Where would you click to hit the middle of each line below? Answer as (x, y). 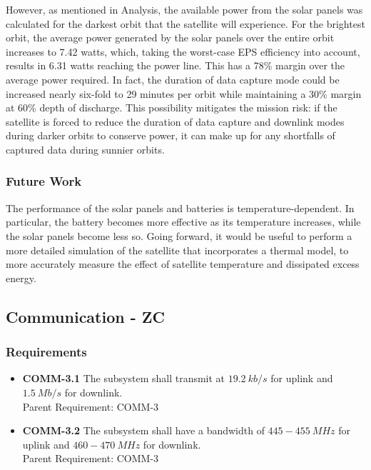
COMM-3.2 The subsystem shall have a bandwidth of (143, 430)
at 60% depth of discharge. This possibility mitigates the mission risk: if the (172, 107)
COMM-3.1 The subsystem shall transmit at (124, 378)
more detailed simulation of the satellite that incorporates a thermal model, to (177, 250)
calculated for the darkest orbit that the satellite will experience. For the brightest (185, 23)
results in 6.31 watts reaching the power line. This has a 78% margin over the (175, 65)
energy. (21, 277)
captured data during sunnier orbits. (85, 149)
